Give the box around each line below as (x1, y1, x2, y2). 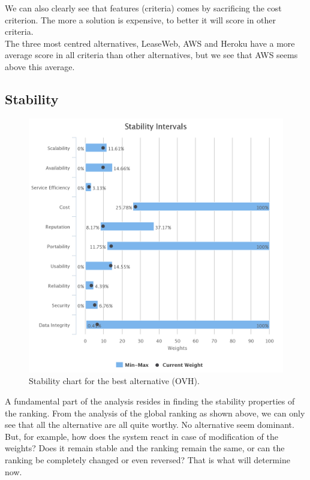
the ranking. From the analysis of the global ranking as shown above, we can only (5, 406, 305, 419)
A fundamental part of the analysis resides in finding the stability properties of (5, 394, 295, 407)
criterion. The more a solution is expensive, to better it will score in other (5, 13, 276, 26)
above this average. (5, 60, 75, 73)
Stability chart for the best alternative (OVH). (29, 375, 200, 387)
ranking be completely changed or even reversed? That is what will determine (5, 453, 290, 466)
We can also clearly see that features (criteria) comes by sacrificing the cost (5, 2, 282, 14)
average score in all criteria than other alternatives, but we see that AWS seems (5, 49, 298, 61)
